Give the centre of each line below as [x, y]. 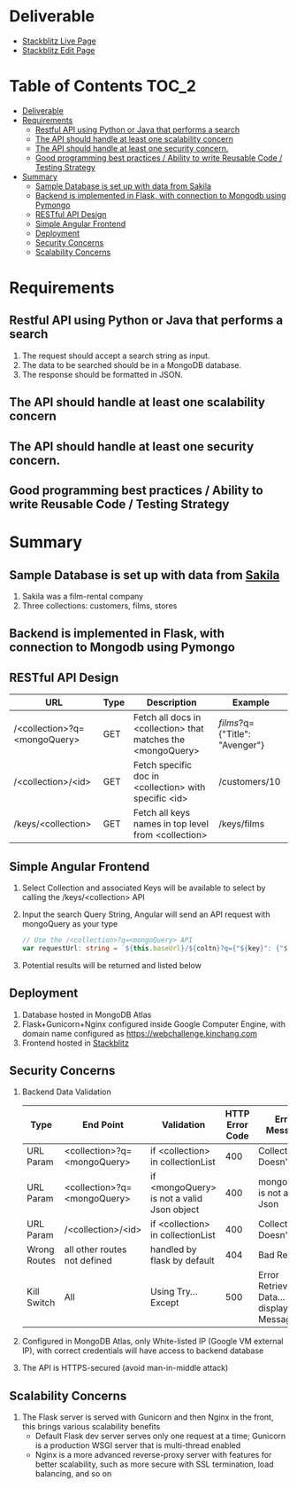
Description [171, 702]
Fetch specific [163, 765]
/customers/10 [250, 782]
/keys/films [242, 824]
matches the [159, 740]
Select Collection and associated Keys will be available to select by [144, 888]
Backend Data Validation [67, 1092]
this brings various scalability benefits [91, 1427]
